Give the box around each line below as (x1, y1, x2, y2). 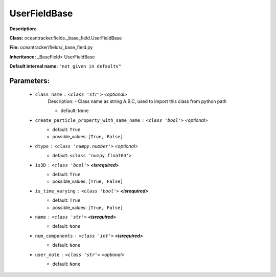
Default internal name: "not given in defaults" (9, 63, 122, 69)
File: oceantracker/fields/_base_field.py (9, 44, 93, 51)
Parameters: (9, 76, 50, 85)
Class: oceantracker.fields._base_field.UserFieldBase (9, 35, 122, 41)
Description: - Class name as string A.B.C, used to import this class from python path (48, 98, 227, 104)
